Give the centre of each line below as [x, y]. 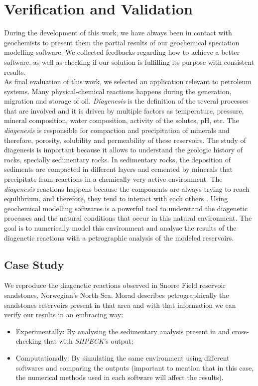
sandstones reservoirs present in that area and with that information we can [120, 305]
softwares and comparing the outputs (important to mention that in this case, [135, 367]
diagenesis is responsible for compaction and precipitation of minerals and [117, 130]
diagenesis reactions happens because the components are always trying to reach [127, 189]
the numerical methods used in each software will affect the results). [120, 377]
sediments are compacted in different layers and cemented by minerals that [118, 169]
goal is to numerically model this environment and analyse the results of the [120, 228]
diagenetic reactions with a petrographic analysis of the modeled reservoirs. [119, 237]
